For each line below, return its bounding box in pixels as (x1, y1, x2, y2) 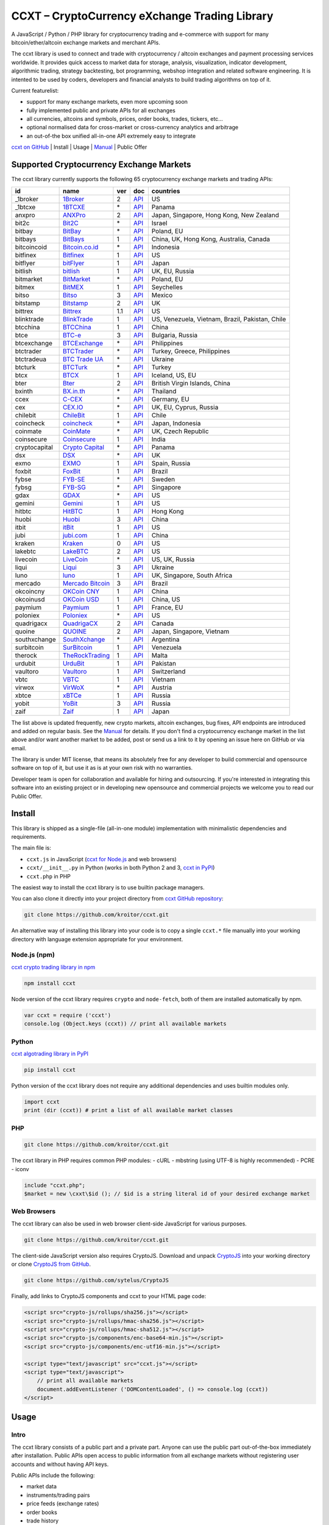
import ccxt (24, 1098, 60, 1105)
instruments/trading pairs (26, 1491, 90, 1499)
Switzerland (151, 667, 186, 675)
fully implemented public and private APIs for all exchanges (26, 107, 176, 114)
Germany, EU (151, 395, 189, 403)
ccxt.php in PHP (26, 872, 71, 880)
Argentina (151, 635, 180, 644)
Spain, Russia (151, 459, 191, 467)
